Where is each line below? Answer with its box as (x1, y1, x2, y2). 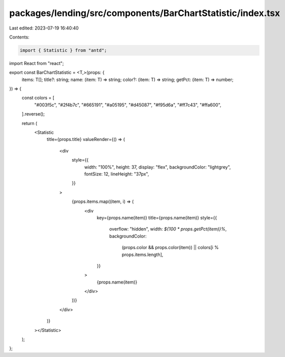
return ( (21, 120, 37, 126)
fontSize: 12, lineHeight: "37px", (84, 170, 149, 177)
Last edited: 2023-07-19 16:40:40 (9, 25, 79, 31)
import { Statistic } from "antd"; (19, 47, 107, 53)
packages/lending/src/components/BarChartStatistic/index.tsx (9, 7, 280, 18)
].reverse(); (21, 111, 45, 117)
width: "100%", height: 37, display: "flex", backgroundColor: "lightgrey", (84, 164, 231, 170)
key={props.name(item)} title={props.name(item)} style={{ (96, 214, 217, 220)
